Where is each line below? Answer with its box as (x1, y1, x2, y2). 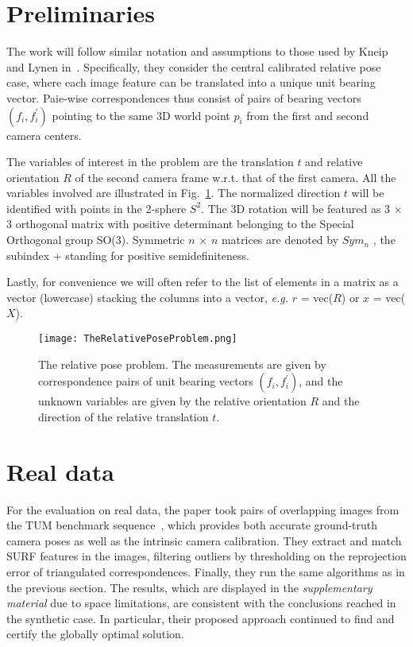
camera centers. (6, 126, 82, 143)
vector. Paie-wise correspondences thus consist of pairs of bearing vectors (6, 89, 361, 106)
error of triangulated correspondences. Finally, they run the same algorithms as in (6, 563, 405, 579)
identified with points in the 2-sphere (6, 200, 187, 216)
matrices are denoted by (221, 231, 339, 248)
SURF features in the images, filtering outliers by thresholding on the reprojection (6, 548, 407, 564)
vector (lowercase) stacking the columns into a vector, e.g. (6, 289, 289, 305)
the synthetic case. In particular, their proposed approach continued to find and (6, 610, 395, 626)
